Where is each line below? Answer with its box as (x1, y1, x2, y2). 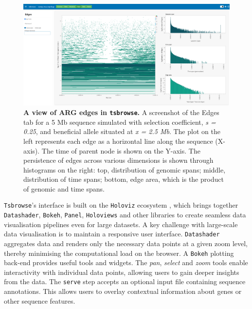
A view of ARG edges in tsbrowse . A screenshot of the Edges (23, 107, 219, 117)
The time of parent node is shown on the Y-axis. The (41, 145, 200, 155)
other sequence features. (4, 295, 75, 306)
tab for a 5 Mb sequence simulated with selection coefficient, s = (23, 116, 216, 127)
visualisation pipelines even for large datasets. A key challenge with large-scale (4, 219, 238, 229)
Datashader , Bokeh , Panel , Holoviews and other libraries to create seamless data (4, 210, 246, 220)
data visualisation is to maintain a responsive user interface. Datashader (4, 229, 220, 239)
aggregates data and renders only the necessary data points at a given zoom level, (4, 238, 248, 249)
